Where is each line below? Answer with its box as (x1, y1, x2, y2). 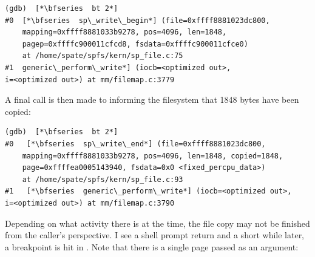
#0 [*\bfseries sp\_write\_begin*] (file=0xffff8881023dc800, (5, 16, 270, 25)
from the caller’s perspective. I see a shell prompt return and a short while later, (5, 229, 305, 241)
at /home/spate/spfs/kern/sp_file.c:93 (22, 175, 183, 184)
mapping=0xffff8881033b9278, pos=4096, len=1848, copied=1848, (22, 151, 283, 160)
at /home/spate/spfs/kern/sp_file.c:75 (22, 51, 183, 60)
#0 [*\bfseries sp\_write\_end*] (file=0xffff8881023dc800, (5, 139, 266, 148)
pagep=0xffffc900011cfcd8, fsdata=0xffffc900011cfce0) (22, 39, 248, 48)
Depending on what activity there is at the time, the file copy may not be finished (5, 216, 310, 229)
